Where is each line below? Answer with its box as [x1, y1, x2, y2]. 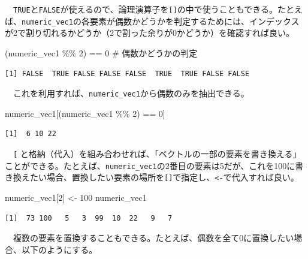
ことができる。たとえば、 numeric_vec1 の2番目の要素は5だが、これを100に [5, 159, 295, 171]
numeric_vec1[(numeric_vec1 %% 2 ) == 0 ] [5, 107, 165, 119]
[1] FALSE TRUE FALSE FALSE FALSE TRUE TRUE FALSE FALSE [5, 69, 250, 78]
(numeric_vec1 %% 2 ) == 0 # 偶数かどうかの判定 [5, 46, 198, 59]
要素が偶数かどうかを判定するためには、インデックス [89, 14, 300, 27]
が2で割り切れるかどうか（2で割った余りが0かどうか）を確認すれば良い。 [5, 26, 294, 39]
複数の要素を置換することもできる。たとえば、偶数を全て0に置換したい [13, 231, 294, 244]
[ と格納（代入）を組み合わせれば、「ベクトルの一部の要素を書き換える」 [13, 147, 301, 159]
